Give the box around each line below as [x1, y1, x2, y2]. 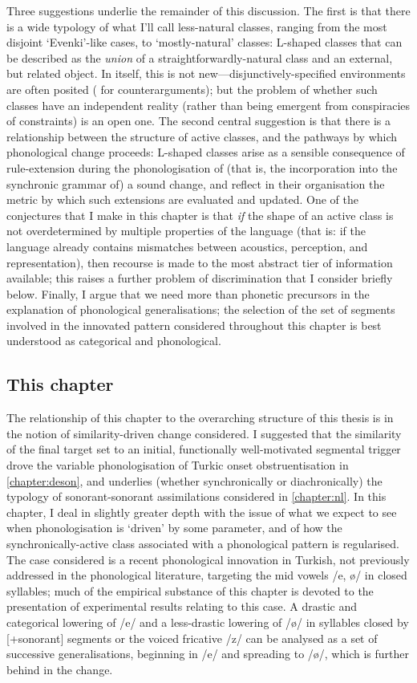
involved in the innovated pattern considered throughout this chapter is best [6, 316, 382, 333]
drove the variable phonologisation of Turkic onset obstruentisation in [6, 457, 349, 474]
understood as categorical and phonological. [6, 332, 221, 349]
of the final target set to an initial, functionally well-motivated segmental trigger [6, 441, 401, 457]
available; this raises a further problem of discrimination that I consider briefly [6, 270, 393, 287]
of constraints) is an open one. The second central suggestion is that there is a [6, 112, 391, 129]
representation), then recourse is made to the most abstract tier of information [6, 254, 393, 270]
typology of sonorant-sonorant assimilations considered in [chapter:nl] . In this [6, 488, 387, 505]
